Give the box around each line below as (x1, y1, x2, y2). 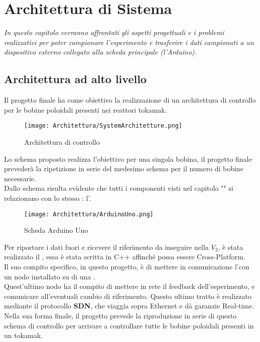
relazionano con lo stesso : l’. (4, 192, 91, 203)
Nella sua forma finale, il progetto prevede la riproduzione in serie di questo (4, 310, 237, 320)
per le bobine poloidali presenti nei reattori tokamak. (4, 104, 167, 115)
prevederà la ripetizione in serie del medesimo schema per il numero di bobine (4, 163, 243, 174)
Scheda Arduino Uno (24, 225, 88, 235)
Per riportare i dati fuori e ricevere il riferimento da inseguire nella (4, 241, 209, 252)
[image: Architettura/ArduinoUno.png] (24, 210, 154, 218)
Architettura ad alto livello (4, 71, 147, 87)
